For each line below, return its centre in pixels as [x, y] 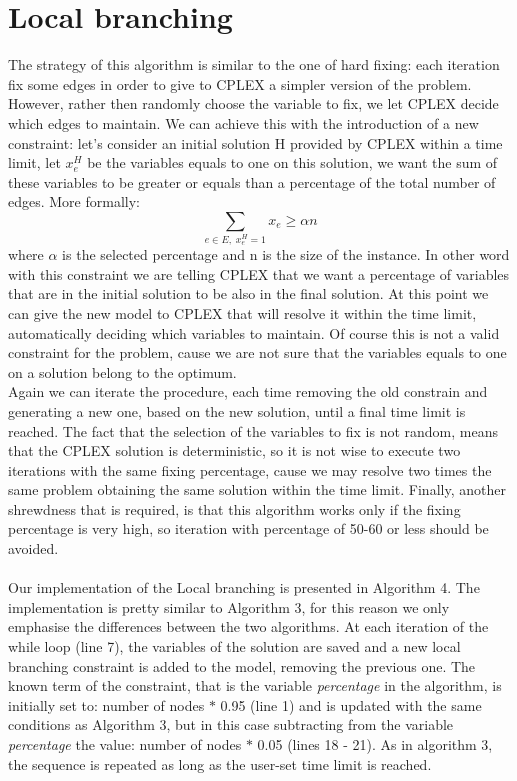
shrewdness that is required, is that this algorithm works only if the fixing [234, 508]
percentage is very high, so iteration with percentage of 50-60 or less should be [248, 528]
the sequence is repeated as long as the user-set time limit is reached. [220, 763]
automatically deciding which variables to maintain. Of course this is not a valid [254, 332]
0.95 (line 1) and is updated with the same [351, 704]
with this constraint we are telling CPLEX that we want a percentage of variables [259, 273]
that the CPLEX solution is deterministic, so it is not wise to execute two [234, 450]
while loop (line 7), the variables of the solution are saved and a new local [234, 646]
